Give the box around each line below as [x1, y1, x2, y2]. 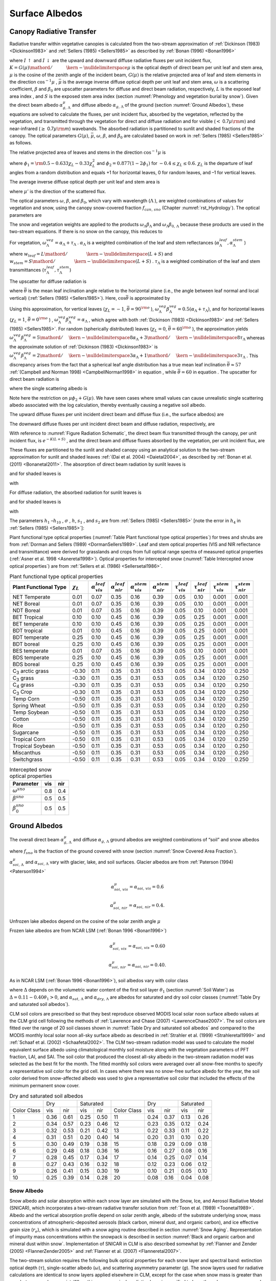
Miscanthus [12, 749, 41, 756]
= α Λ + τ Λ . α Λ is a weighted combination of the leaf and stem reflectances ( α [54, 239, 220, 247]
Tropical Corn [12, 736, 45, 743]
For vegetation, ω [9, 239, 47, 245]
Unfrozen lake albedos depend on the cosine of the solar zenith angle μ [9, 918, 161, 924]
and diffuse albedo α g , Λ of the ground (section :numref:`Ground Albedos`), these [72, 101, 244, 109]
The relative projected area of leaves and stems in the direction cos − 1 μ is [9, 149, 166, 155]
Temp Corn [12, 695, 40, 703]
